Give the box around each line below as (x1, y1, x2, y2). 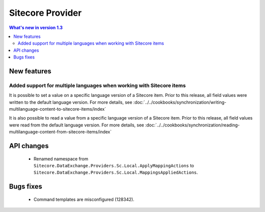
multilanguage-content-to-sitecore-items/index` (9, 106, 106, 112)
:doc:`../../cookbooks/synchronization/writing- (133, 99, 227, 105)
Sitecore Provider (9, 7, 82, 18)
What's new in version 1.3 (9, 25, 63, 30)
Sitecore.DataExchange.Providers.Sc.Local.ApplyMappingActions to (33, 163, 194, 169)
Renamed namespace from (33, 155, 88, 162)
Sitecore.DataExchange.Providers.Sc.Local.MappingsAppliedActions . (33, 170, 198, 176)
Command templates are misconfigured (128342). (33, 196, 134, 202)
